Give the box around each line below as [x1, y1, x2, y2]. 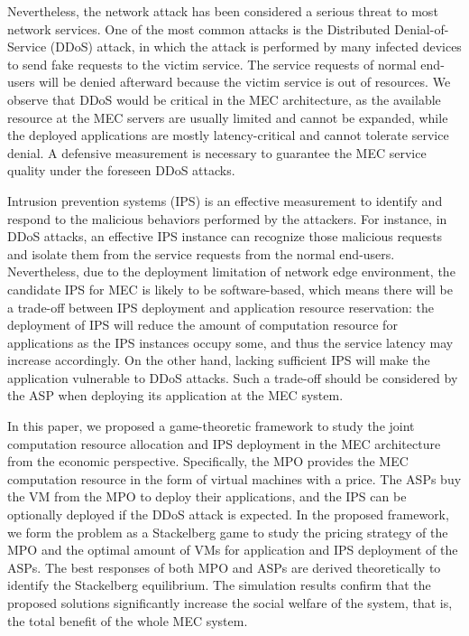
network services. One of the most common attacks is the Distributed [7, 19, 391, 38]
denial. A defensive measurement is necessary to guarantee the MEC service [7, 143, 427, 162]
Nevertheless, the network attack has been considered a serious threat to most [7, 2, 438, 20]
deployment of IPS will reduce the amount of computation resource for [7, 315, 398, 334]
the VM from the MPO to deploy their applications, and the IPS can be [7, 487, 407, 506]
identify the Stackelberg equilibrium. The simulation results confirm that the [7, 575, 431, 594]
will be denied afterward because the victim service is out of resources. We [39, 72, 451, 91]
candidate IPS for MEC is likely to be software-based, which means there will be [7, 279, 453, 298]
